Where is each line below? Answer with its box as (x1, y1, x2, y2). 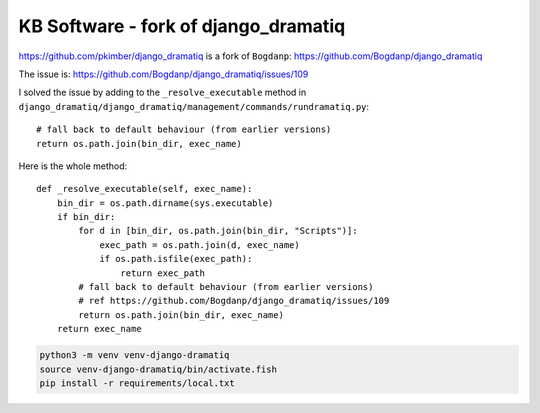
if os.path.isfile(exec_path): (99, 253, 253, 265)
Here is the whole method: (18, 160, 128, 172)
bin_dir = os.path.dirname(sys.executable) (56, 197, 274, 209)
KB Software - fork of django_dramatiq (18, 15, 346, 37)
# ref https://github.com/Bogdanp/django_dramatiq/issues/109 (78, 295, 390, 307)
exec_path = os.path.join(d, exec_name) (99, 239, 300, 250)
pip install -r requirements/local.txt (39, 377, 235, 389)
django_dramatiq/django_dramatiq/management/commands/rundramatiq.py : (18, 100, 370, 112)
